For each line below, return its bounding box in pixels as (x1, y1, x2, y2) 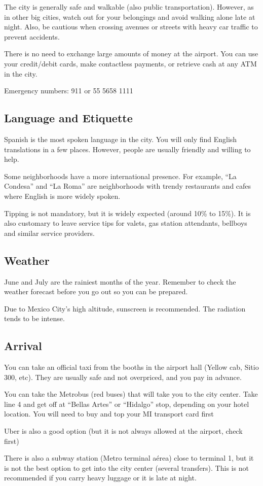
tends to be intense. (4, 313, 65, 324)
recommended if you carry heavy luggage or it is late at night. (4, 472, 197, 483)
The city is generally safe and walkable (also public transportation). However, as (4, 2, 254, 12)
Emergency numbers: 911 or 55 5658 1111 (4, 85, 133, 96)
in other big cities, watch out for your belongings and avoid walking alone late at (4, 11, 255, 22)
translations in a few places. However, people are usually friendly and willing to (4, 144, 251, 154)
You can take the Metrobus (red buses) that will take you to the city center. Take (4, 389, 258, 399)
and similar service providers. (4, 227, 95, 238)
